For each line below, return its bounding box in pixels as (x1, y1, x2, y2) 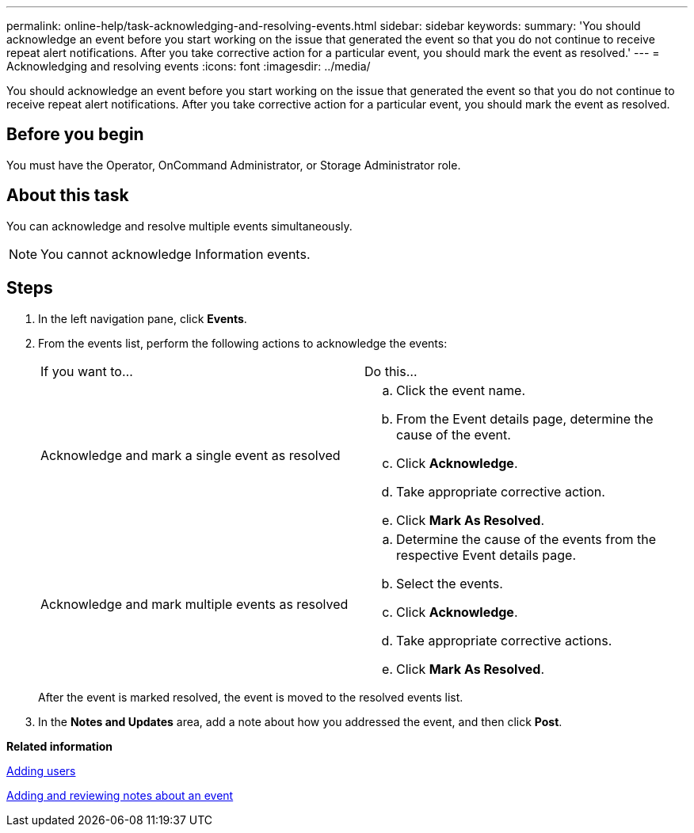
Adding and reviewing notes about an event (6, 788, 234, 802)
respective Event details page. (396, 546, 577, 563)
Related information (6, 739, 113, 753)
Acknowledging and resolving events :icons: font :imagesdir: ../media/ (6, 59, 371, 73)
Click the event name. (396, 382, 525, 398)
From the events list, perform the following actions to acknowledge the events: (38, 336, 448, 350)
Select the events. (396, 575, 503, 591)
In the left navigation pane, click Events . (38, 311, 247, 325)
